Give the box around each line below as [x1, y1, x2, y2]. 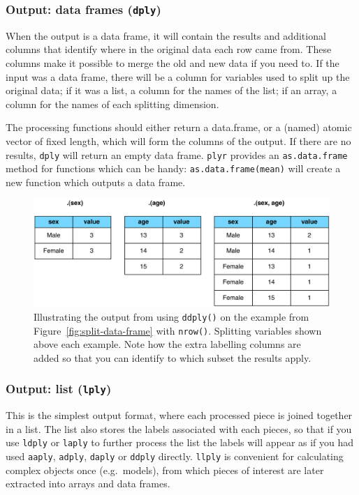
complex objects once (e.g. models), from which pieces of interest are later [6, 462, 324, 477]
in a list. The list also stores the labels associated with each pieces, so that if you [6, 421, 352, 436]
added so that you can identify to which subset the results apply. [34, 350, 312, 365]
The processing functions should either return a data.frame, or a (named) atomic [6, 120, 352, 135]
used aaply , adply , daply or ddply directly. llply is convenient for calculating [6, 449, 344, 464]
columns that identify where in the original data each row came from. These [6, 42, 332, 56]
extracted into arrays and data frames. [6, 476, 170, 491]
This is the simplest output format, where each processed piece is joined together [6, 408, 353, 422]
